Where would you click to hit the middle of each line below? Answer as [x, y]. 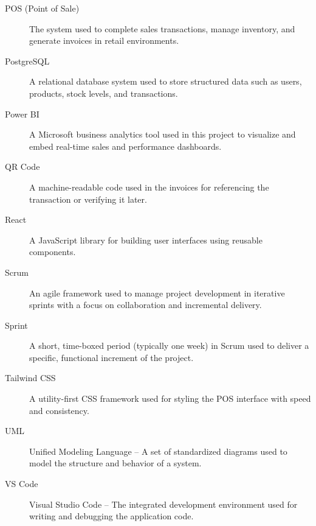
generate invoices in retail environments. [104, 40]
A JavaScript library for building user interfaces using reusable [146, 240]
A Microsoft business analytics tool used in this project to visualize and [163, 134]
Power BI [22, 114]
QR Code [22, 167]
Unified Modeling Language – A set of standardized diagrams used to [158, 451]
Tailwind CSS [30, 378]
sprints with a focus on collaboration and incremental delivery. [146, 305]
